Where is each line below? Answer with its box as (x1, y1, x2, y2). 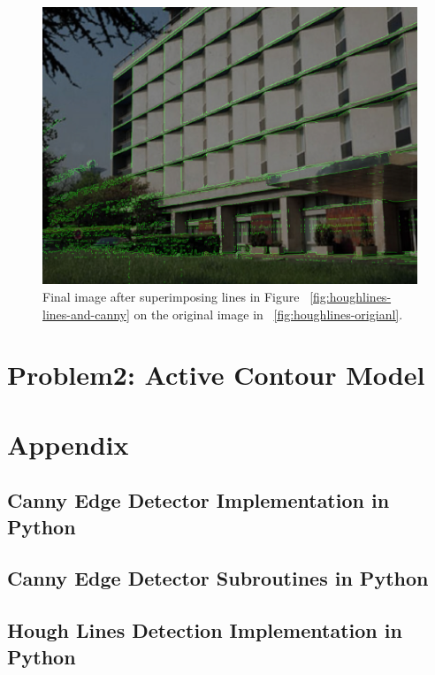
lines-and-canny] (42, 304, 130, 323)
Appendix (7, 426, 129, 462)
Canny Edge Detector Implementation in (7, 487, 390, 514)
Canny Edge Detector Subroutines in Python (7, 564, 429, 592)
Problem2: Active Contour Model (7, 357, 425, 393)
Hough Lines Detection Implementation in (7, 617, 402, 644)
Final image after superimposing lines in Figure (42, 287, 300, 305)
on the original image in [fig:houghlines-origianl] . (134, 304, 403, 323)
